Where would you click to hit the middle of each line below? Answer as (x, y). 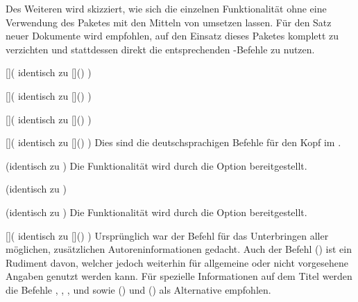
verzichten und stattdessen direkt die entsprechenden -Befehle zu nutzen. (160, 49)
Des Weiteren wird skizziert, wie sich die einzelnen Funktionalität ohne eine (166, 8)
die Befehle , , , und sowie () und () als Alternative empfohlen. (138, 289)
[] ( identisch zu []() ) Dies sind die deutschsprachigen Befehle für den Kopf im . (173, 142)
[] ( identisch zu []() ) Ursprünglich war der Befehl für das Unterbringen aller (167, 235)
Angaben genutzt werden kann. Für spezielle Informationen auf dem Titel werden (179, 276)
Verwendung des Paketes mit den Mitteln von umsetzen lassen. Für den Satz (169, 22)
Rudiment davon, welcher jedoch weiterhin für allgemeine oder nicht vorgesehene (177, 262)
